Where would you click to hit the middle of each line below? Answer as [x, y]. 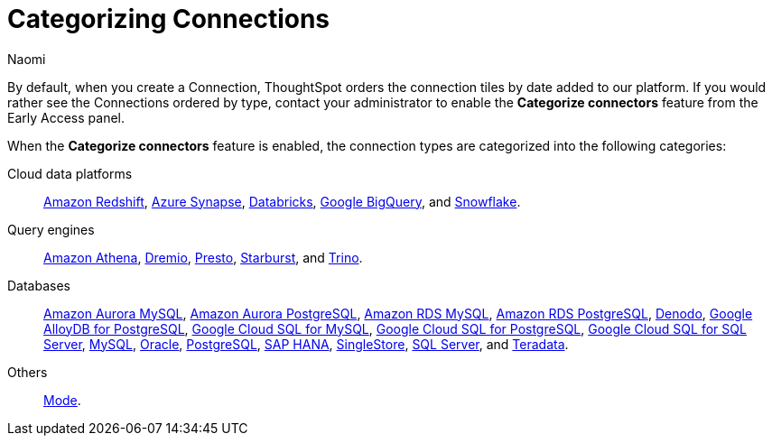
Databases [39, 285]
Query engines [51, 229]
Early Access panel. [66, 117]
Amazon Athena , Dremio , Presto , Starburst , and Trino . [203, 257]
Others [28, 372]
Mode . [62, 400]
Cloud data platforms [70, 173]
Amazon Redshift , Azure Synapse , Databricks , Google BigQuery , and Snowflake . [282, 201]
